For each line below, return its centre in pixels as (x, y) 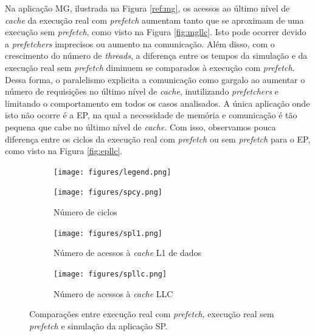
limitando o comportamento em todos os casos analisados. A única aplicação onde (157, 103)
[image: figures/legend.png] (112, 172)
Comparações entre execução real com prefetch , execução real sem (152, 314)
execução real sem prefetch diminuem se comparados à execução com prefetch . (150, 67)
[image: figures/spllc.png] (110, 274)
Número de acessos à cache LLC (113, 293)
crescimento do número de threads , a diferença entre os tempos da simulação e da (156, 55)
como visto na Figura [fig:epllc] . (64, 151)
